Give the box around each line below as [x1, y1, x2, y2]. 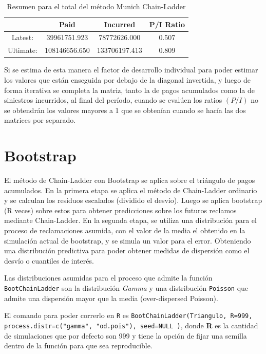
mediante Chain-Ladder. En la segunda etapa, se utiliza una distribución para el [4, 215, 257, 226]
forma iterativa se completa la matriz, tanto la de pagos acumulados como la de [4, 84, 255, 95]
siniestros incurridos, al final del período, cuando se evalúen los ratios [4, 95, 222, 105]
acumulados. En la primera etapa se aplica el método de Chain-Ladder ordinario [4, 184, 257, 195]
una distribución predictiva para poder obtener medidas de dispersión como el [4, 245, 250, 256]
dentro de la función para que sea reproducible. [4, 340, 153, 351]
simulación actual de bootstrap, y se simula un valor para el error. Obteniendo [4, 235, 251, 246]
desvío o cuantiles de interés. [4, 255, 94, 266]
